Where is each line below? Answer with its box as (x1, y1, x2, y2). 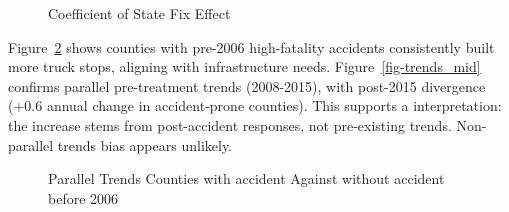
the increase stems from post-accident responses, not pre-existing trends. (8, 114, 452, 135)
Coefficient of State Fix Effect (48, 3, 231, 23)
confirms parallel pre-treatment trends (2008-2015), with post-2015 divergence (8, 75, 486, 96)
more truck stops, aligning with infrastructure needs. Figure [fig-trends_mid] (8, 56, 481, 77)
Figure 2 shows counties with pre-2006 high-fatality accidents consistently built (8, 36, 495, 57)
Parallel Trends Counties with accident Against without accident (48, 168, 445, 189)
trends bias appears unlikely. (57, 134, 232, 155)
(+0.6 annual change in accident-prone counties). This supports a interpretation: (8, 95, 502, 116)
